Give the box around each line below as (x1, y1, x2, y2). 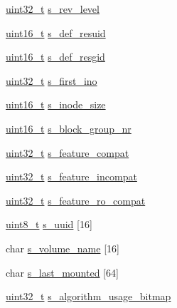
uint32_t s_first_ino (6, 73, 97, 88)
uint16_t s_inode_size (6, 97, 106, 112)
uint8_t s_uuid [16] (6, 217, 92, 232)
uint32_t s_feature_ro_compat (6, 192, 146, 207)
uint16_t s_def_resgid (6, 49, 105, 64)
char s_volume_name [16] (6, 240, 119, 255)
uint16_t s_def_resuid (6, 25, 106, 40)
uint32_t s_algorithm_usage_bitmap (6, 289, 171, 304)
